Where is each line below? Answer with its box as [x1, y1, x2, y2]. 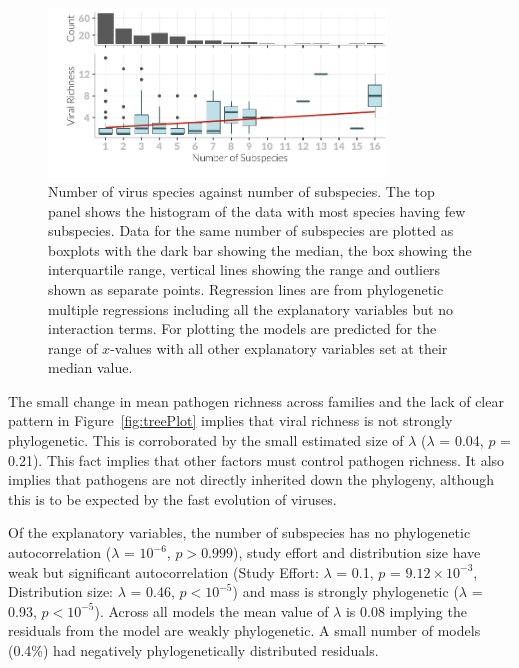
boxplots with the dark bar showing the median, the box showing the [48, 239, 472, 260]
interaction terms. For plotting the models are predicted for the [48, 318, 437, 339]
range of [48, 337, 98, 358]
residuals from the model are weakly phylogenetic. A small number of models [8, 620, 481, 641]
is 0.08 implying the [345, 600, 467, 621]
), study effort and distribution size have [233, 542, 481, 563]
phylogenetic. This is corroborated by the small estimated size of [8, 430, 404, 451]
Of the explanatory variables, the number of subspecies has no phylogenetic [8, 522, 471, 543]
